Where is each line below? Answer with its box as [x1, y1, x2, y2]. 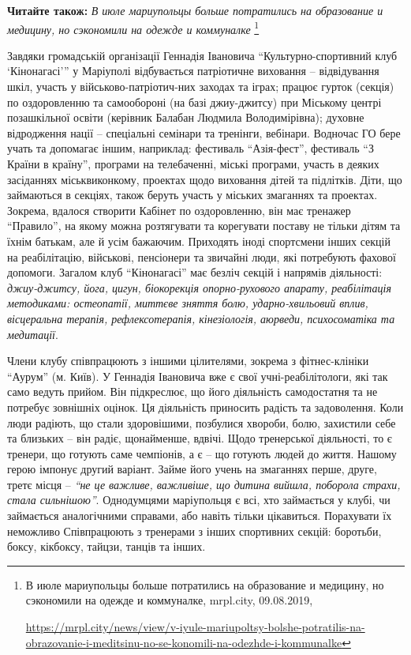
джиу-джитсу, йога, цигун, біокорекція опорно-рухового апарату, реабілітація [7, 279, 391, 296]
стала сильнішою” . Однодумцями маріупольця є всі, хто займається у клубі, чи [7, 491, 390, 508]
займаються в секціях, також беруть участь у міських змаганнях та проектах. [7, 186, 378, 203]
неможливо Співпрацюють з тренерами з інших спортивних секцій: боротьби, [7, 522, 382, 539]
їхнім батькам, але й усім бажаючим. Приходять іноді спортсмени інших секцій [7, 232, 390, 249]
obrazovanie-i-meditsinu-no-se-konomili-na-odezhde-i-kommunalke [25, 634, 342, 650]
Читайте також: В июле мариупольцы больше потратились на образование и [7, 2, 383, 18]
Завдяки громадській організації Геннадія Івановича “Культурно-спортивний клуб [7, 47, 398, 63]
